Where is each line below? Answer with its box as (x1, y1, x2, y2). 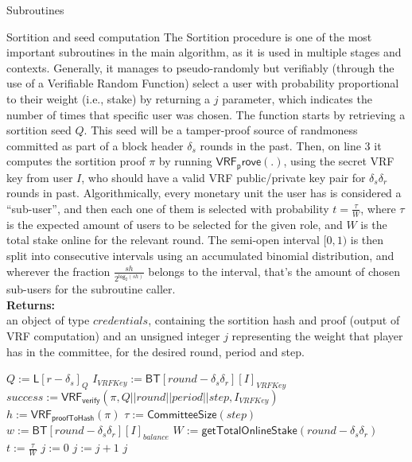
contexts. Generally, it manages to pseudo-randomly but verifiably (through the (6, 59, 395, 76)
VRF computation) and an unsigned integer (6, 328, 220, 344)
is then (350, 231, 384, 248)
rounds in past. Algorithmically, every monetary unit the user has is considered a (6, 184, 402, 201)
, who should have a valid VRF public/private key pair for (81, 169, 366, 185)
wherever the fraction (6, 262, 111, 279)
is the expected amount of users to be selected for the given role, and (6, 215, 343, 232)
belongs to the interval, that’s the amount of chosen (148, 262, 401, 279)
